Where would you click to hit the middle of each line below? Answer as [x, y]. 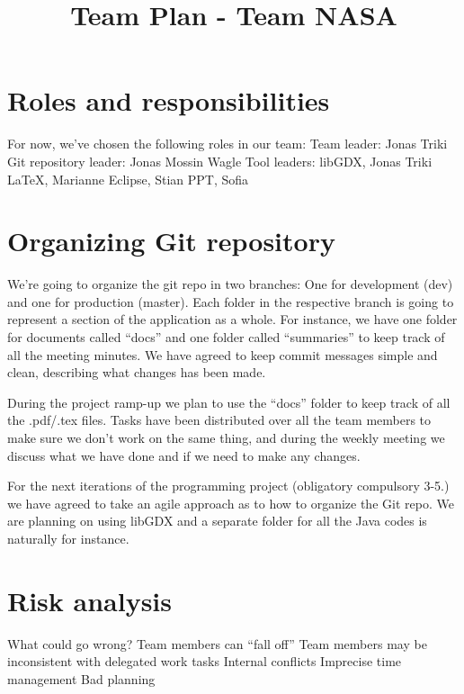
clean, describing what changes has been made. [137, 372]
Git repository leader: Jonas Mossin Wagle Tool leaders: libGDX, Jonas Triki [220, 161]
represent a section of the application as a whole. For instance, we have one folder [232, 319]
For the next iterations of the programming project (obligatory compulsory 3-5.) [228, 486]
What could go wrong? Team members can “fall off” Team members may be [217, 643]
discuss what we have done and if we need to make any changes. [184, 455]
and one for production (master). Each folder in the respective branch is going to [231, 301]
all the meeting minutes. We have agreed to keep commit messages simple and [223, 354]
